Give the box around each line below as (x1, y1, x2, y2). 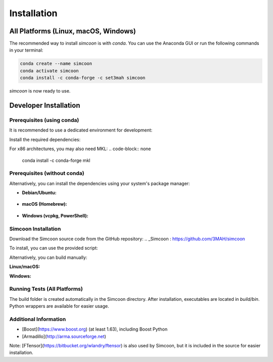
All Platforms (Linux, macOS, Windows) (9, 27, 136, 35)
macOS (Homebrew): (22, 201, 68, 207)
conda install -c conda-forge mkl (22, 157, 90, 163)
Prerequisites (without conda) (9, 170, 84, 177)
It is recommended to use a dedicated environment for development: (9, 127, 153, 133)
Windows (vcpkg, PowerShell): (22, 212, 88, 218)
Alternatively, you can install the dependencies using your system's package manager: (9, 180, 190, 187)
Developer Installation (9, 101, 80, 110)
